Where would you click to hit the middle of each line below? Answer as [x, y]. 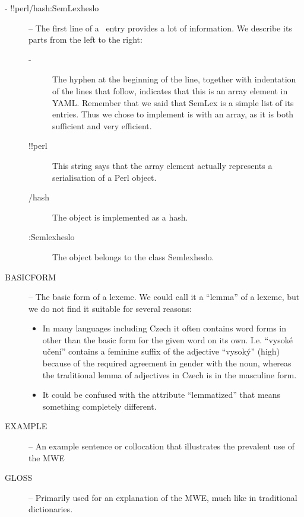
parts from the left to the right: [85, 39]
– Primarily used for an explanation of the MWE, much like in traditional [163, 497]
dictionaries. [51, 509]
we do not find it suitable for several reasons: [110, 308]
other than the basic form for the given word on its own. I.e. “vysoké [167, 339]
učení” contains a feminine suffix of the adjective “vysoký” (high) [161, 351]
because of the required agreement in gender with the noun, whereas [167, 363]
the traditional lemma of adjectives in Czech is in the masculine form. [170, 374]
